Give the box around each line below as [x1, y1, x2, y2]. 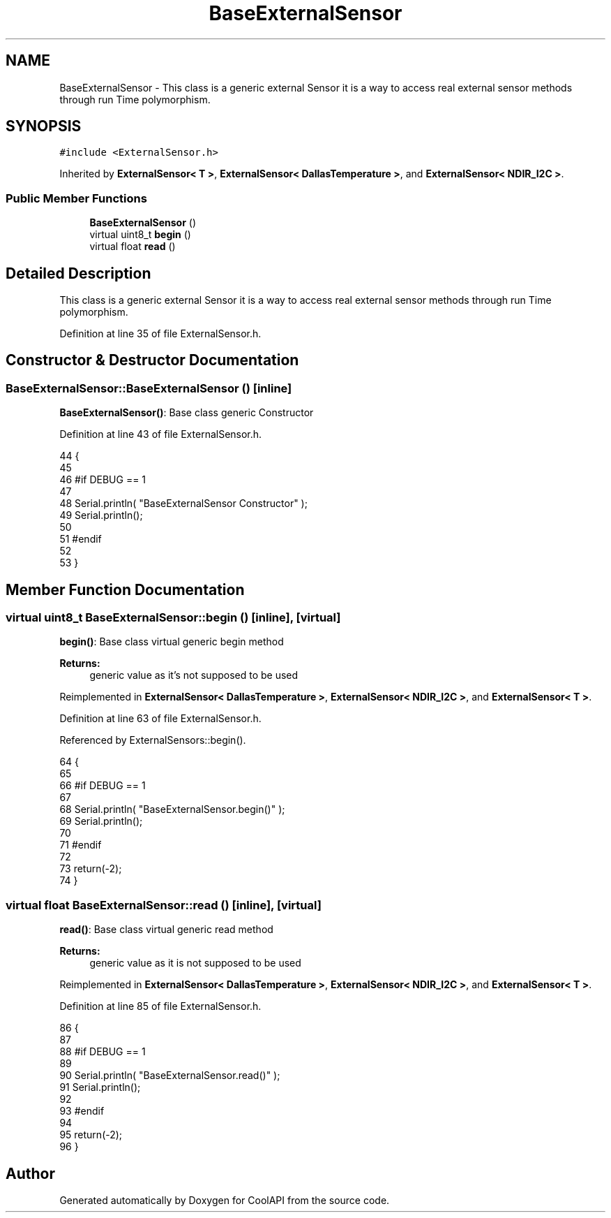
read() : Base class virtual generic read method [59, 923, 273, 936]
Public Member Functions [6, 191, 147, 205]
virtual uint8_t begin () [89, 228, 191, 241]
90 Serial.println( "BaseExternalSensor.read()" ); [59, 1069, 280, 1082]
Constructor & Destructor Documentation [6, 351, 299, 369]
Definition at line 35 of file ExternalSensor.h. [59, 328, 262, 340]
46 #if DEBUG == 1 [59, 474, 146, 486]
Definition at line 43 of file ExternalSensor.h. [59, 428, 262, 441]
